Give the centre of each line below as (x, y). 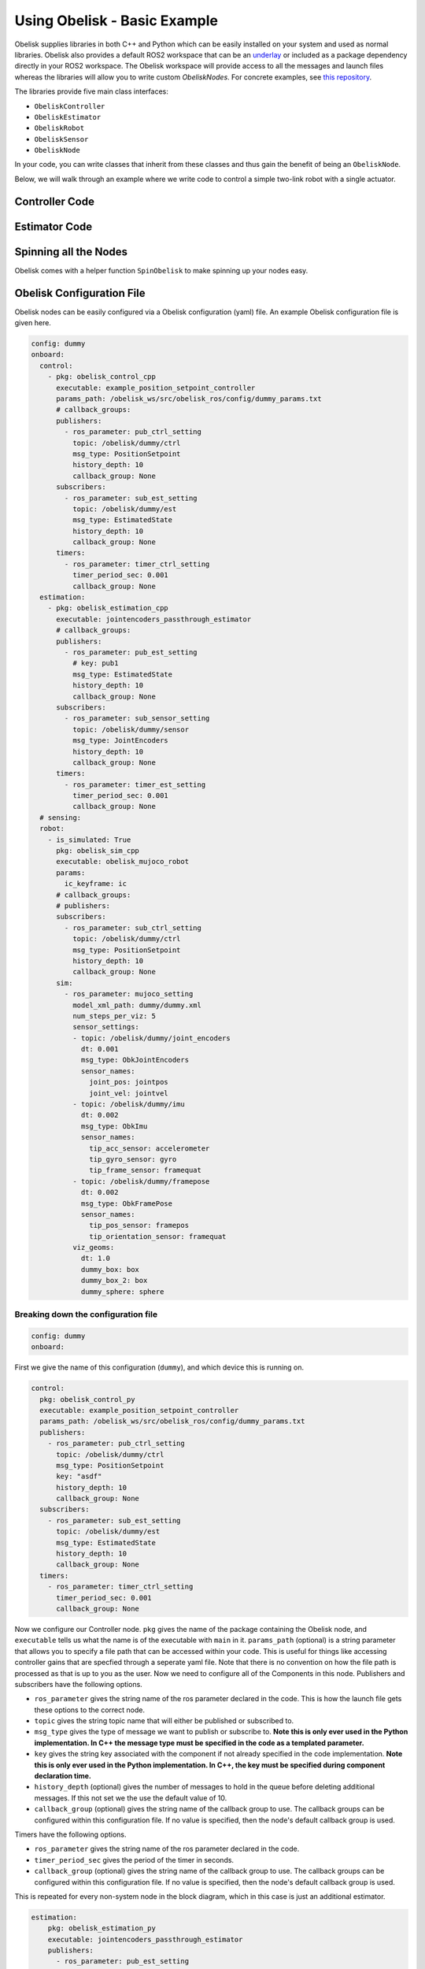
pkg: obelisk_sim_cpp (98, 851)
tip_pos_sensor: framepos (139, 1226)
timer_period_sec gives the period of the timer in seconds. (134, 1860)
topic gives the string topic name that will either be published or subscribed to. (164, 1721)
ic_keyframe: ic (96, 884)
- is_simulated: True (89, 840)
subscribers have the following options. (79, 1684)
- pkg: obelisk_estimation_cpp (108, 608)
